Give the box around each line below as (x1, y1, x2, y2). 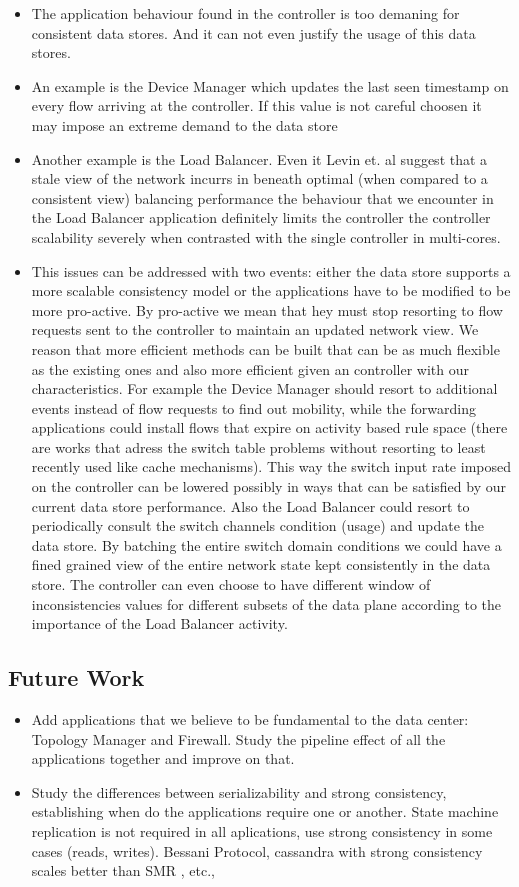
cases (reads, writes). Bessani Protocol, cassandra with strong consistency (31, 840, 483, 861)
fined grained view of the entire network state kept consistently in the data (31, 554, 491, 575)
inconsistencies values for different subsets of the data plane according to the (31, 593, 502, 614)
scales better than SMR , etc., (31, 860, 215, 881)
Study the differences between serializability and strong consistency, (31, 781, 447, 802)
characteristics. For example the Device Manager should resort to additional (31, 378, 498, 399)
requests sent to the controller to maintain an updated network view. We (31, 319, 479, 340)
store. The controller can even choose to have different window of (31, 574, 431, 595)
